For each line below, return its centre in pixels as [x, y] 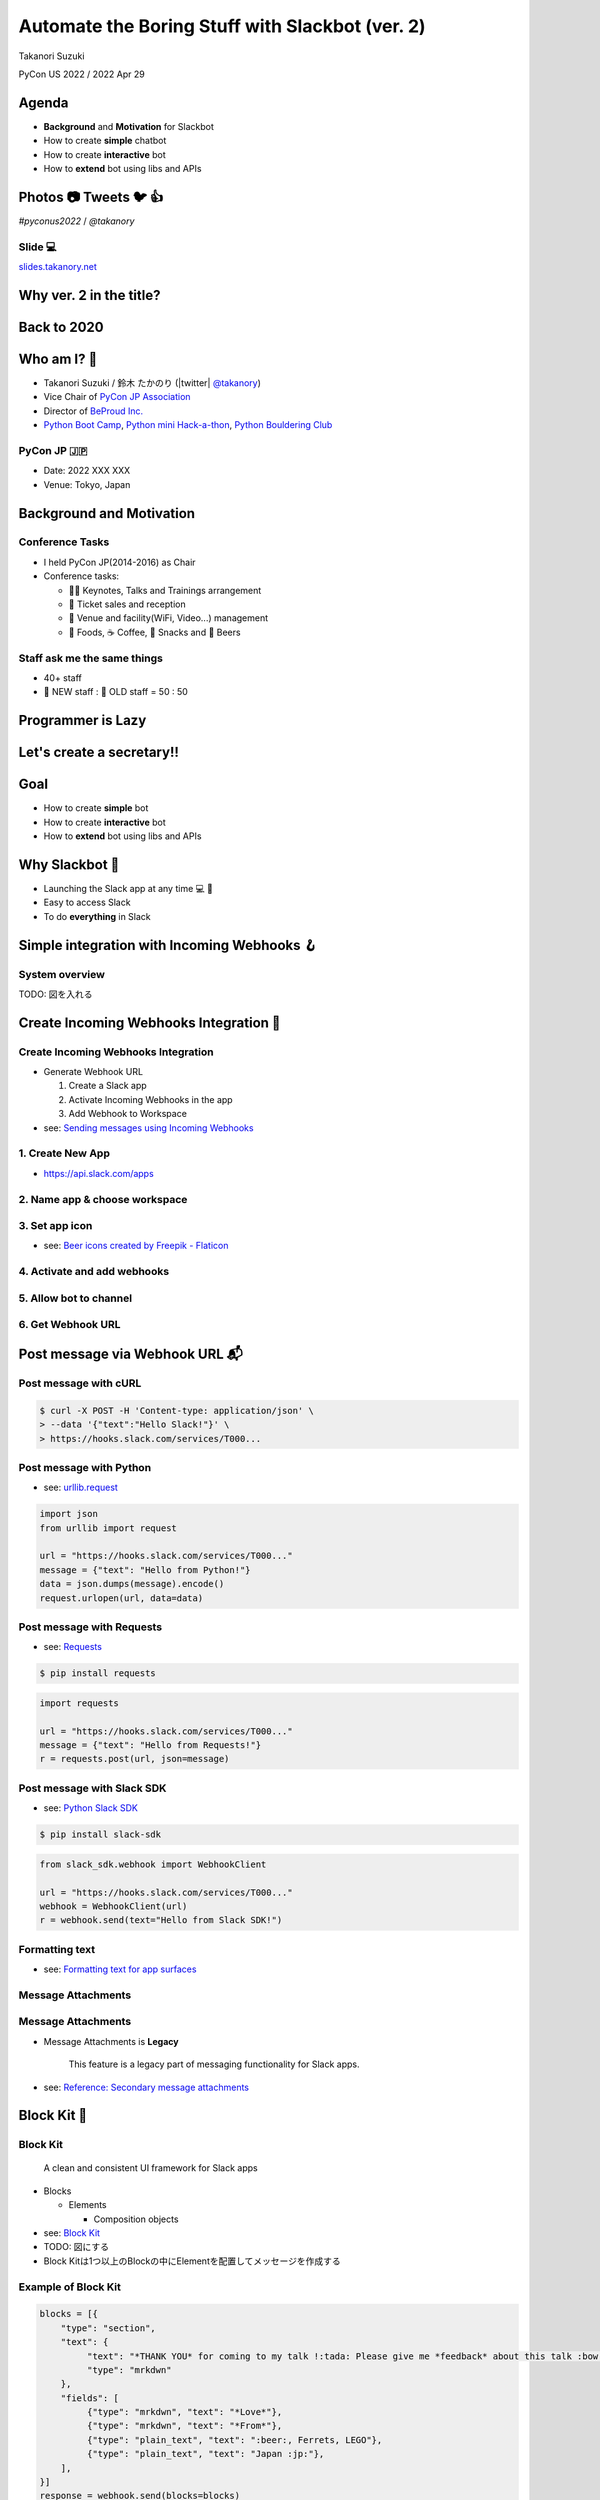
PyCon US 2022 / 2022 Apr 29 [81, 74]
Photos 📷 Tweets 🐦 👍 [91, 196]
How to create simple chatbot [105, 141]
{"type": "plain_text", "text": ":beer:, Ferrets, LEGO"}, [234, 2439]
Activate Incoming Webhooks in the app [151, 1099]
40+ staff [62, 677]
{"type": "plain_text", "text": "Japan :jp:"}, [205, 2454]
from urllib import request [108, 1528]
